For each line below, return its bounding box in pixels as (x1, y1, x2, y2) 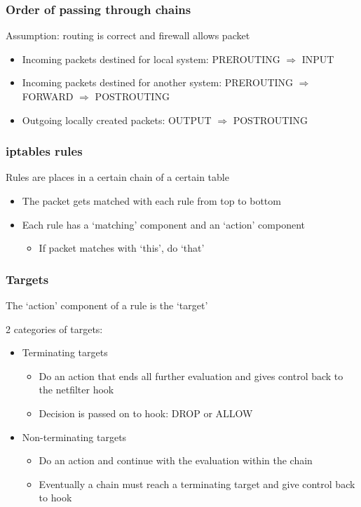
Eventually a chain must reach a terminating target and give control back (39, 476, 355, 491)
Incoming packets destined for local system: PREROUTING (22, 51, 280, 66)
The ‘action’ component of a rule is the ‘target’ (6, 298, 208, 312)
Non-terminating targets (22, 429, 127, 444)
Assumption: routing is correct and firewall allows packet (6, 28, 250, 43)
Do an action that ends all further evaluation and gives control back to (39, 368, 343, 383)
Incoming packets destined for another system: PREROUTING (22, 75, 294, 90)
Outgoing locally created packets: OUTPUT (22, 112, 212, 127)
